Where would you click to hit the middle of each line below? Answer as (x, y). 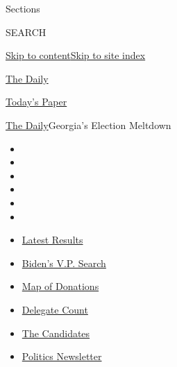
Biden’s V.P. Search (64, 263)
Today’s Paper (36, 102)
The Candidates (56, 333)
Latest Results (52, 240)
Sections (23, 8)
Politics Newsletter (62, 356)
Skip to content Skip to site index (76, 55)
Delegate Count (55, 309)
